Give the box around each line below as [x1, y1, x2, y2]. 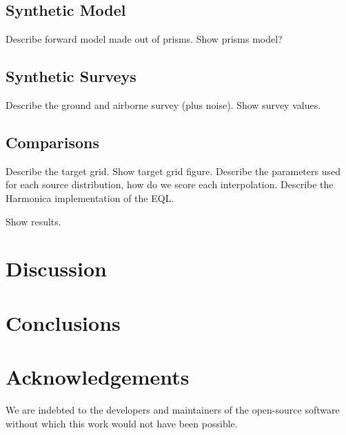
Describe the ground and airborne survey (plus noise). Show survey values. [6, 98, 321, 112]
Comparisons [6, 131, 100, 152]
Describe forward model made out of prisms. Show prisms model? [6, 32, 283, 46]
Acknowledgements [6, 363, 190, 391]
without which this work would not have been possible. [6, 416, 238, 430]
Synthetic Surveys [6, 65, 136, 87]
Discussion [6, 254, 107, 283]
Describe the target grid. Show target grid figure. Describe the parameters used [6, 163, 340, 178]
